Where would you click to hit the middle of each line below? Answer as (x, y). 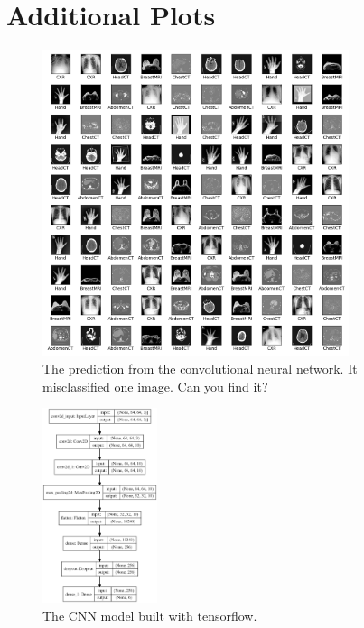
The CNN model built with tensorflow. (150, 615)
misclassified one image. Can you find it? (155, 386)
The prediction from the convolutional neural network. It (200, 368)
